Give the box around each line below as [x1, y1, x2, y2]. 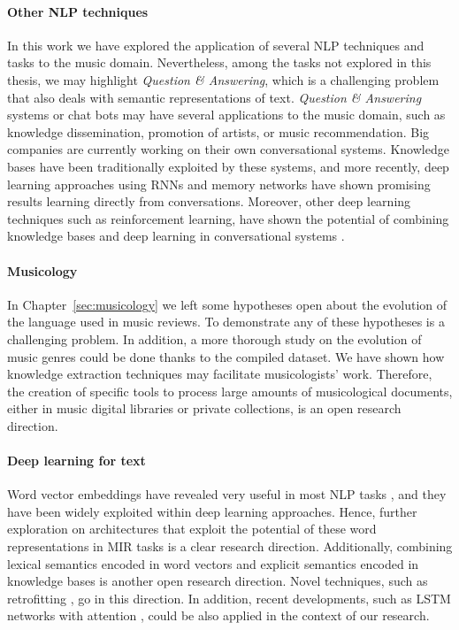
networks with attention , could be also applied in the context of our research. [7, 606, 430, 625]
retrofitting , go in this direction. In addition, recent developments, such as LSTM [7, 588, 451, 607]
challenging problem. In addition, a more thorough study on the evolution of [7, 329, 422, 348]
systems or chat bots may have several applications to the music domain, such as [7, 105, 446, 124]
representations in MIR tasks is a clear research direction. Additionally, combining [7, 537, 453, 556]
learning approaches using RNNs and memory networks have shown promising [7, 174, 431, 193]
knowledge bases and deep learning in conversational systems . [7, 227, 345, 245]
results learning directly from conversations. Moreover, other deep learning [7, 192, 411, 211]
